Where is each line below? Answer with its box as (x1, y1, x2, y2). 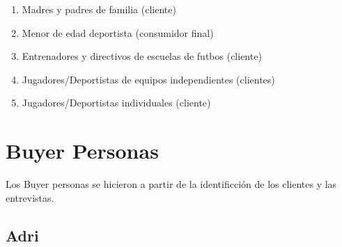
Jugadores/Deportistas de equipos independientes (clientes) (22, 72, 275, 86)
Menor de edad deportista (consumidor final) (22, 25, 214, 40)
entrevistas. (6, 190, 54, 205)
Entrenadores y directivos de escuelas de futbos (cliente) (22, 49, 262, 63)
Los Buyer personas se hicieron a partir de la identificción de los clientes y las (6, 177, 337, 191)
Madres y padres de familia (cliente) (22, 2, 176, 16)
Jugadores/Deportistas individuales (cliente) (22, 95, 211, 110)
